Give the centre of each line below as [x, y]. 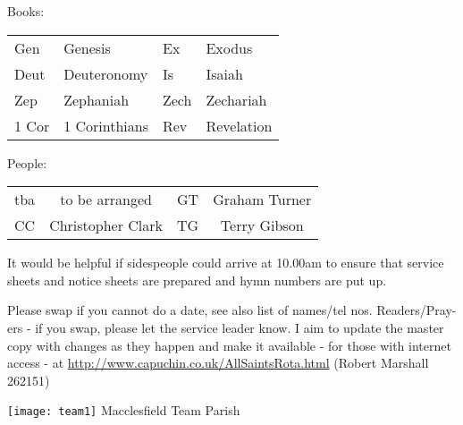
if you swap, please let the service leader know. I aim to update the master [240, 327]
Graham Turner [262, 200]
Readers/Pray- [417, 310]
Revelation [239, 125]
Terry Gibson [262, 225]
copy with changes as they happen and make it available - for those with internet [229, 345]
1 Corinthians [106, 125]
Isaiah [224, 73]
